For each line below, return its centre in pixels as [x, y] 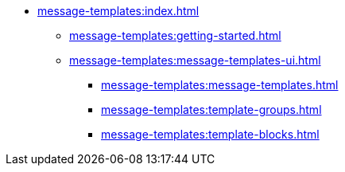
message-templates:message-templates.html [220, 85]
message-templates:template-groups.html [211, 109]
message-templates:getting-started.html [175, 35]
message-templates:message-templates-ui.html [195, 60]
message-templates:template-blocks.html [210, 134]
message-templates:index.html [118, 11]
